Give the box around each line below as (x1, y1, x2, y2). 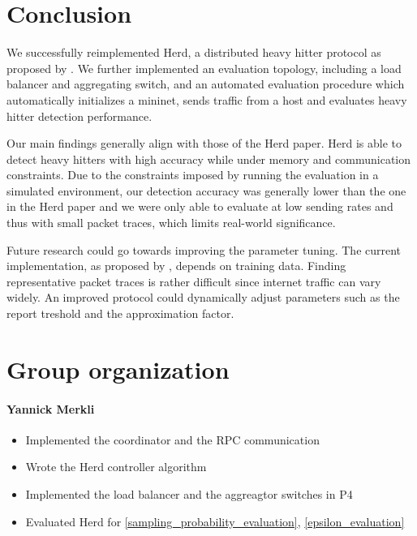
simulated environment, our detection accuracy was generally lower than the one (6, 182, 406, 199)
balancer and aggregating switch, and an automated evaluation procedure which (6, 75, 405, 92)
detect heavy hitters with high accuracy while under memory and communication (6, 150, 411, 167)
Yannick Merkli (6, 400, 95, 417)
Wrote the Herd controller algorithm (25, 458, 207, 475)
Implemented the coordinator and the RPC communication (25, 431, 320, 448)
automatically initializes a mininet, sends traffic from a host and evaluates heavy (6, 91, 407, 108)
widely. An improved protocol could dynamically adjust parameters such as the (6, 289, 400, 306)
